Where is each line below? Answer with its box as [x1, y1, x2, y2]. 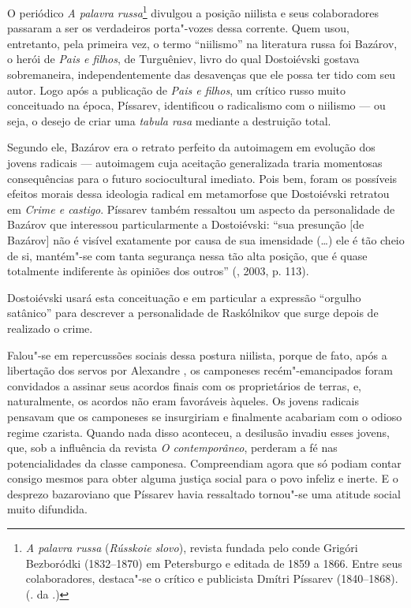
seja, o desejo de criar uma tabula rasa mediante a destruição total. [7, 112, 331, 129]
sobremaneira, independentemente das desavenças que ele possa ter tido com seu [7, 66, 396, 83]
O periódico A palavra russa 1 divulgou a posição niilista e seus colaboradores [7, 2, 379, 21]
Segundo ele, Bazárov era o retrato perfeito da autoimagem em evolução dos [7, 139, 376, 155]
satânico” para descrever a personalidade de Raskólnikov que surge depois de [7, 304, 379, 321]
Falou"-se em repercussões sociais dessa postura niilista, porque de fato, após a [7, 346, 387, 363]
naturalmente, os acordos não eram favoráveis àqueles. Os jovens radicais [7, 393, 359, 409]
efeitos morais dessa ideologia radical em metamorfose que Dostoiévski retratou [7, 185, 390, 202]
